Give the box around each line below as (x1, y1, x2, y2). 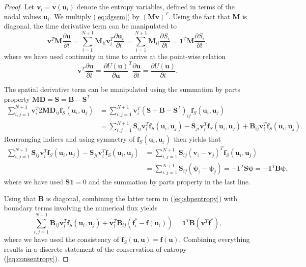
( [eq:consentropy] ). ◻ (4, 253, 69, 264)
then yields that (173, 133, 221, 144)
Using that (4, 193, 36, 203)
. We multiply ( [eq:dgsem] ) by (50, 11, 139, 21)
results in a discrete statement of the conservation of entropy (4, 243, 187, 254)
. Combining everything (179, 234, 250, 244)
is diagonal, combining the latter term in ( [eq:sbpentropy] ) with (46, 193, 238, 203)
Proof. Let (4, 1, 34, 11)
